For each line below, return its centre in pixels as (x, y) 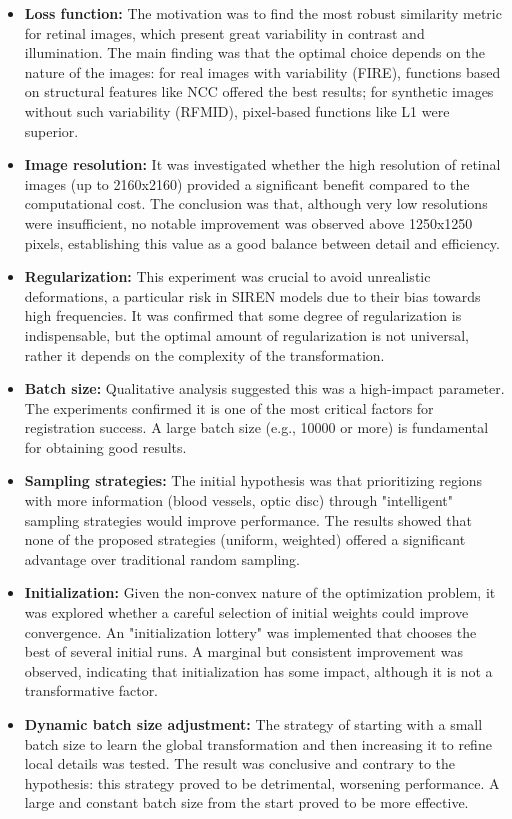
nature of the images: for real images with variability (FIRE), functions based (262, 71)
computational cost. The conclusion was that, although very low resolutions (256, 203)
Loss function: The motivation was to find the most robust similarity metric (263, 13)
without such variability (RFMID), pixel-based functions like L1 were (237, 110)
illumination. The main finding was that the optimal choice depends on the (255, 52)
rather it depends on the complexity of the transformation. (204, 354)
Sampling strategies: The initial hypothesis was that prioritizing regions (253, 480)
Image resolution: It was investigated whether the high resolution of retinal (262, 164)
